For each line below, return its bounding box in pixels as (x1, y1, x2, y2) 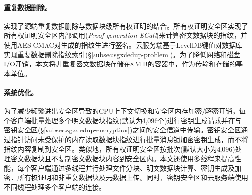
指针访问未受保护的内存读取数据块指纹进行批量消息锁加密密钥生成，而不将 (10, 134, 248, 144)
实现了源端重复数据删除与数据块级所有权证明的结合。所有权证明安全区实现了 (4, 20, 248, 31)
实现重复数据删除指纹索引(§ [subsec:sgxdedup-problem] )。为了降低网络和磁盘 (4, 49, 241, 59)
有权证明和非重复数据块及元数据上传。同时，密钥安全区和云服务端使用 (24, 172, 248, 182)
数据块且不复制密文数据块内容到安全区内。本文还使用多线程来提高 (24, 153, 235, 163)
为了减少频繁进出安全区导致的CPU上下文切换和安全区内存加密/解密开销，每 (4, 106, 246, 116)
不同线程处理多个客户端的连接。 (4, 181, 106, 192)
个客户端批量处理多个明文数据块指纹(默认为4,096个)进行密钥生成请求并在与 (4, 115, 242, 125)
